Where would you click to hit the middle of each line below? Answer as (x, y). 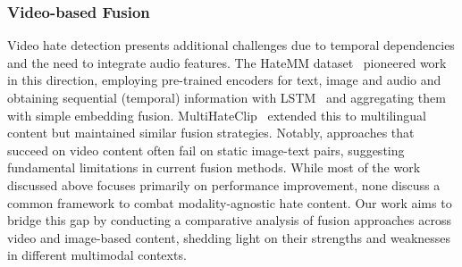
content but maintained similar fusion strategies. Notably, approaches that (211, 133)
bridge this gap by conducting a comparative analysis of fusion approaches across (229, 220)
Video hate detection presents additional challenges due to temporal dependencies (231, 45)
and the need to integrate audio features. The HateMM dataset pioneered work (227, 62)
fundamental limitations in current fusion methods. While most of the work (214, 167)
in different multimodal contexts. (97, 255)
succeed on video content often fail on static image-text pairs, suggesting (206, 150)
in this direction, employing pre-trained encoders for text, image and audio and (224, 80)
